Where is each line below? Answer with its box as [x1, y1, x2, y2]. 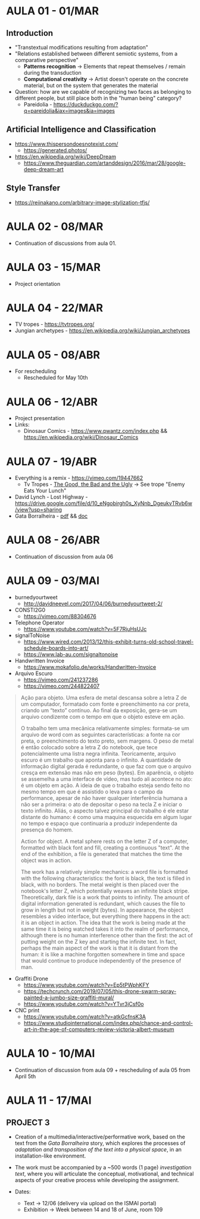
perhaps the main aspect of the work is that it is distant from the [20, 944, 179, 952]
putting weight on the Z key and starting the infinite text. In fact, [20, 938, 177, 946]
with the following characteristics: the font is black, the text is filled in [20, 875, 190, 882]
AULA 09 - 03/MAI [6, 574, 100, 587]
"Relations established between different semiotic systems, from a [14, 50, 178, 57]
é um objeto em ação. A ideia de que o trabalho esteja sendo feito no [20, 782, 190, 789]
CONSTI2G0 [14, 607, 46, 614]
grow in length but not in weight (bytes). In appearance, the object [20, 906, 183, 914]
